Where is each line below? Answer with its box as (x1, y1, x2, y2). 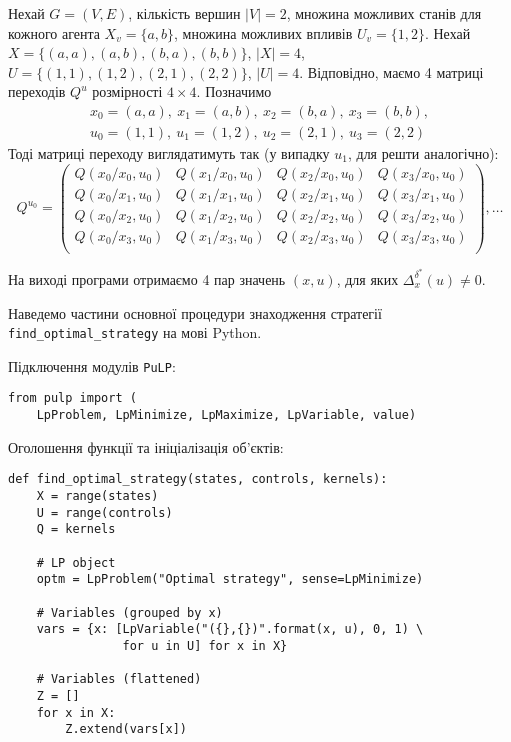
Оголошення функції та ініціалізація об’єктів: (8, 436, 284, 457)
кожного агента (8, 22, 100, 43)
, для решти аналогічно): (347, 143, 499, 164)
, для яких (336, 268, 399, 289)
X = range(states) (36, 488, 159, 503)
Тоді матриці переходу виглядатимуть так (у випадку (8, 143, 330, 164)
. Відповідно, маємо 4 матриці (299, 61, 484, 82)
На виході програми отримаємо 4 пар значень (8, 268, 286, 289)
